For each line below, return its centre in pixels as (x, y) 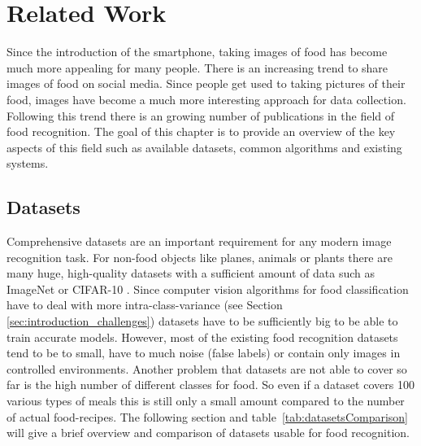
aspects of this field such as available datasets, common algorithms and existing (204, 147)
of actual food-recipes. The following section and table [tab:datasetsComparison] (208, 416)
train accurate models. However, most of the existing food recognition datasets (202, 337)
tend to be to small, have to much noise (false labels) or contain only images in (204, 353)
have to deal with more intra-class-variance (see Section (145, 305)
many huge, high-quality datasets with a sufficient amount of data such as (191, 273)
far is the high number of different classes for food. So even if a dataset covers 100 (210, 385)
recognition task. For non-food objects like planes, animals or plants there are (200, 257)
